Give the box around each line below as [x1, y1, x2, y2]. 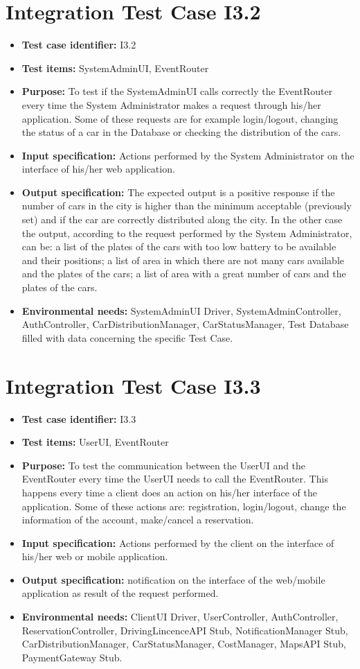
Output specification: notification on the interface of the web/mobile [21, 572, 325, 587]
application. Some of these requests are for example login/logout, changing [21, 111, 339, 125]
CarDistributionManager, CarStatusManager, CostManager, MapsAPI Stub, [21, 636, 346, 651]
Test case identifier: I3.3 [21, 411, 136, 426]
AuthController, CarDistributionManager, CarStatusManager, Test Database [21, 317, 349, 331]
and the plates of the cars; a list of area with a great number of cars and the [21, 266, 346, 281]
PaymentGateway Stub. [21, 650, 123, 664]
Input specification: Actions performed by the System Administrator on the [21, 148, 354, 162]
